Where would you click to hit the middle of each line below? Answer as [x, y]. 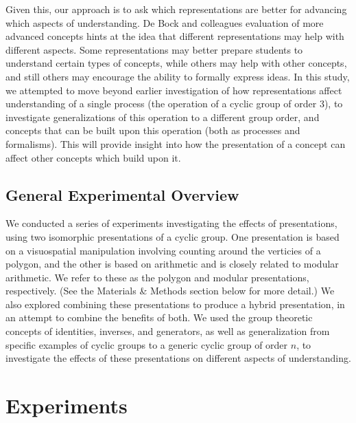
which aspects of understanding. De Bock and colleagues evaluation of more [165, 22]
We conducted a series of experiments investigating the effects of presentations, [171, 223]
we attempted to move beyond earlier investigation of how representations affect [174, 90]
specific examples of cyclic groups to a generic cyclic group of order [147, 344]
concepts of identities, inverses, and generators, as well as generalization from [168, 331]
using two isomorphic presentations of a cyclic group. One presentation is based [173, 236]
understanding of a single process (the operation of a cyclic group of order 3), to [174, 104]
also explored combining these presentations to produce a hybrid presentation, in [175, 304]
